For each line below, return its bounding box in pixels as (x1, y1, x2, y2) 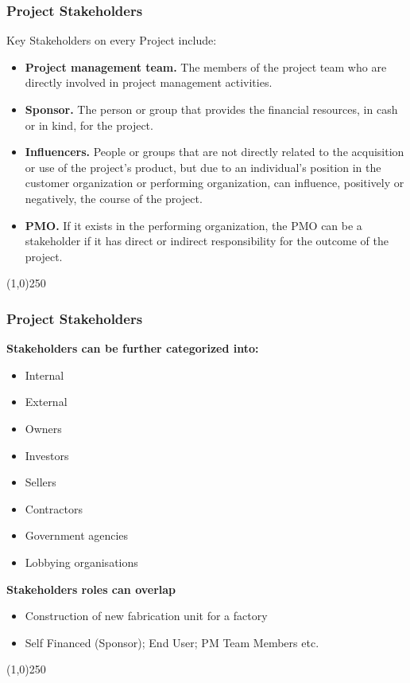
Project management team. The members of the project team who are (25, 58, 387, 75)
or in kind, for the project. (25, 116, 153, 133)
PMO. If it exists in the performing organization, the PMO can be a (25, 217, 362, 233)
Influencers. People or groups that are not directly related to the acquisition (25, 143, 404, 160)
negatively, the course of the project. (25, 189, 203, 206)
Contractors (25, 500, 83, 517)
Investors (25, 447, 69, 463)
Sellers (25, 474, 56, 490)
